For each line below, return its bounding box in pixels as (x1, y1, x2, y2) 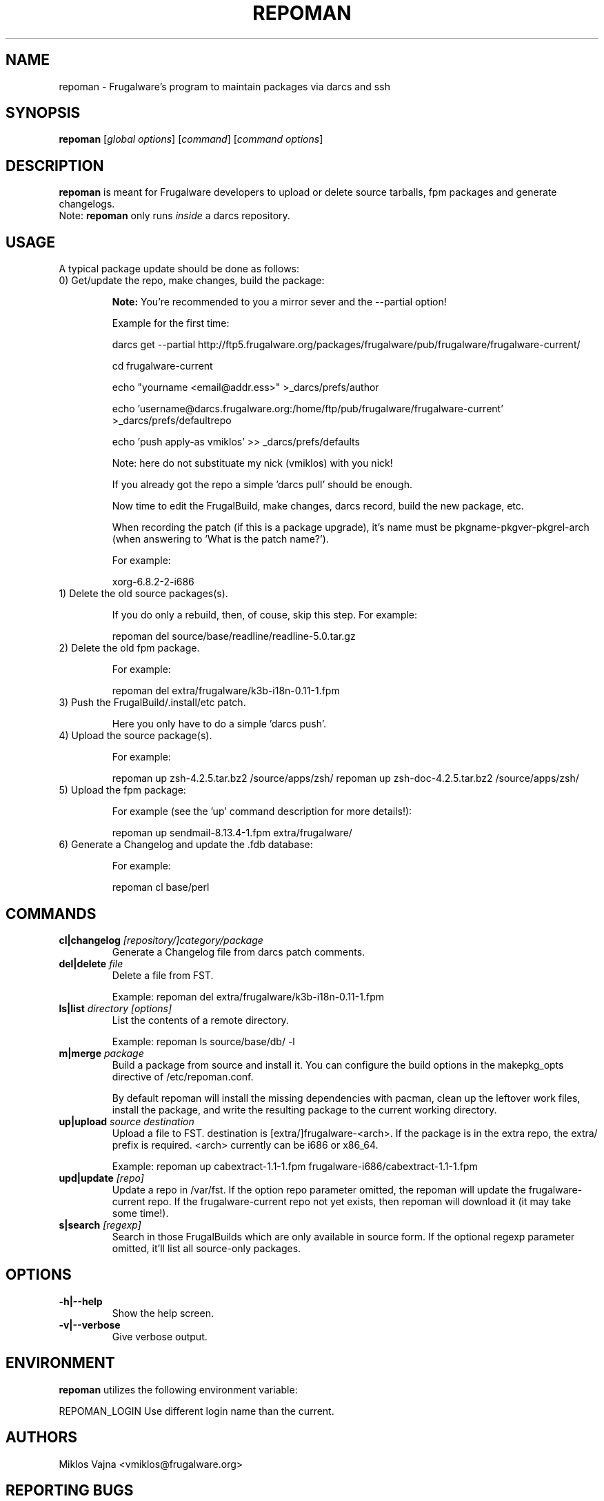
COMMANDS (6, 905, 97, 923)
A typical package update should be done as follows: (59, 263, 300, 275)
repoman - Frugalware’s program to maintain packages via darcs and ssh (59, 80, 390, 92)
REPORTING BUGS (6, 1481, 134, 1499)
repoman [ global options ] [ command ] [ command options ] (59, 133, 323, 145)
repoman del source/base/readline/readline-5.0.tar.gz (112, 630, 356, 643)
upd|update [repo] (59, 1171, 144, 1184)
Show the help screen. (112, 1307, 214, 1319)
